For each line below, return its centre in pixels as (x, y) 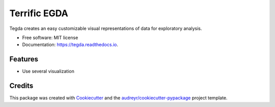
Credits (21, 86)
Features (24, 59)
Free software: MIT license (50, 38)
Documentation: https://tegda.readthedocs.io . (70, 45)
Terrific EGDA (39, 13)
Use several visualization (48, 72)
